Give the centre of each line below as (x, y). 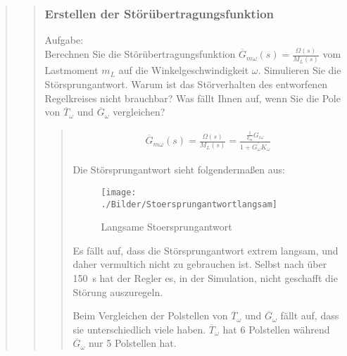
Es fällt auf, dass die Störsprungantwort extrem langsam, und (206, 250)
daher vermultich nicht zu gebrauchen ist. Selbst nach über (200, 264)
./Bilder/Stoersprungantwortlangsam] (189, 204)
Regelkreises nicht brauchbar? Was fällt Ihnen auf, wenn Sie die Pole (193, 98)
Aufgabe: (64, 40)
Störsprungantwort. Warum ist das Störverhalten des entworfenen (186, 84)
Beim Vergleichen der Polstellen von (150, 315)
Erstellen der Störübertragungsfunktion (159, 13)
